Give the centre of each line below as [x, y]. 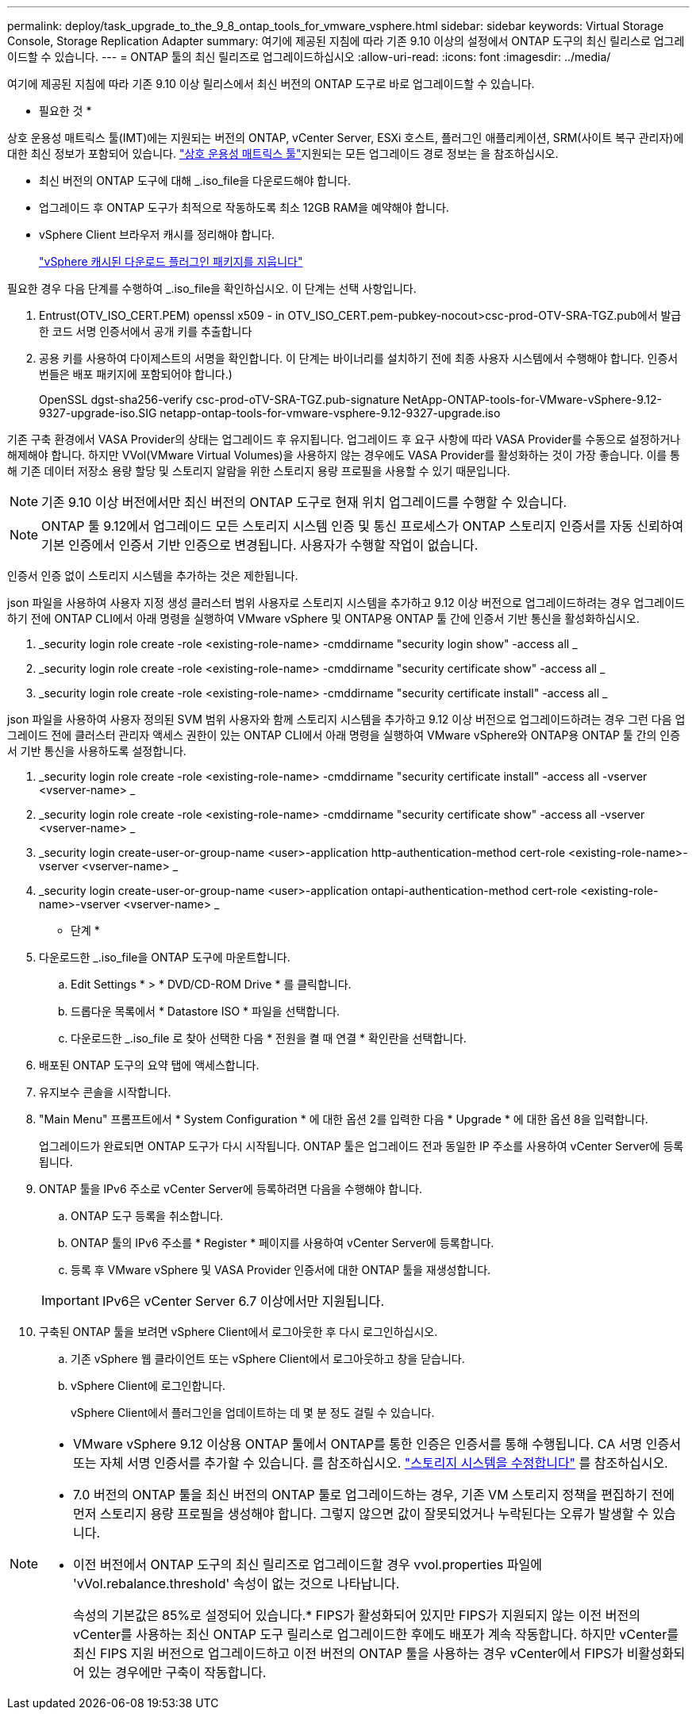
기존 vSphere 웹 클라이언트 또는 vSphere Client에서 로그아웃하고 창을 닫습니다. [268, 1359]
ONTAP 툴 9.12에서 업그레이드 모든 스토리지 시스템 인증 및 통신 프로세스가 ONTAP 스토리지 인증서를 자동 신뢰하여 [363, 526]
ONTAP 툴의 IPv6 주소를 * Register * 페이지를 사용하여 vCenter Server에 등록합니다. [283, 1243]
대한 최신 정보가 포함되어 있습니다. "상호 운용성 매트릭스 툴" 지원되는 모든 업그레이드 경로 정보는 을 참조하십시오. [283, 154]
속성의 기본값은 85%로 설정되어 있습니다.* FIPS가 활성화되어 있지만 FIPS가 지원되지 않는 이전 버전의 [357, 1615]
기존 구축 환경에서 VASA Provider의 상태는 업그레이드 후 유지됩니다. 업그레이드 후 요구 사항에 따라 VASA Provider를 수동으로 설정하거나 [344, 439]
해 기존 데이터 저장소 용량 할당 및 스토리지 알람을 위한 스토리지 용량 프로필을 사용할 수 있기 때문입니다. [259, 471]
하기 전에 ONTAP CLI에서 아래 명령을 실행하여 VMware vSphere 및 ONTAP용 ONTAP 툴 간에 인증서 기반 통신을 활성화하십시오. [323, 618]
